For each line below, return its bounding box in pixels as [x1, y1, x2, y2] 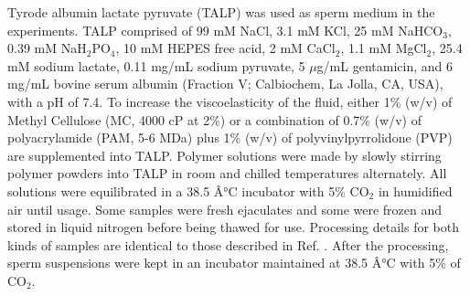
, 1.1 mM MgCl [340, 38, 427, 58]
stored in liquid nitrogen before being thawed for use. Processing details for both [7, 217, 459, 237]
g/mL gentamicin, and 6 [316, 56, 453, 75]
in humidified [378, 181, 453, 200]
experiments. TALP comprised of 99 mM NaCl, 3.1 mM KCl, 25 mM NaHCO [7, 20, 443, 39]
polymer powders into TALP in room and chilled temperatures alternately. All [7, 164, 447, 183]
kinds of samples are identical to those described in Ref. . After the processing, [7, 235, 449, 254]
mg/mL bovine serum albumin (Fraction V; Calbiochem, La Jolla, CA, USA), [7, 74, 443, 93]
